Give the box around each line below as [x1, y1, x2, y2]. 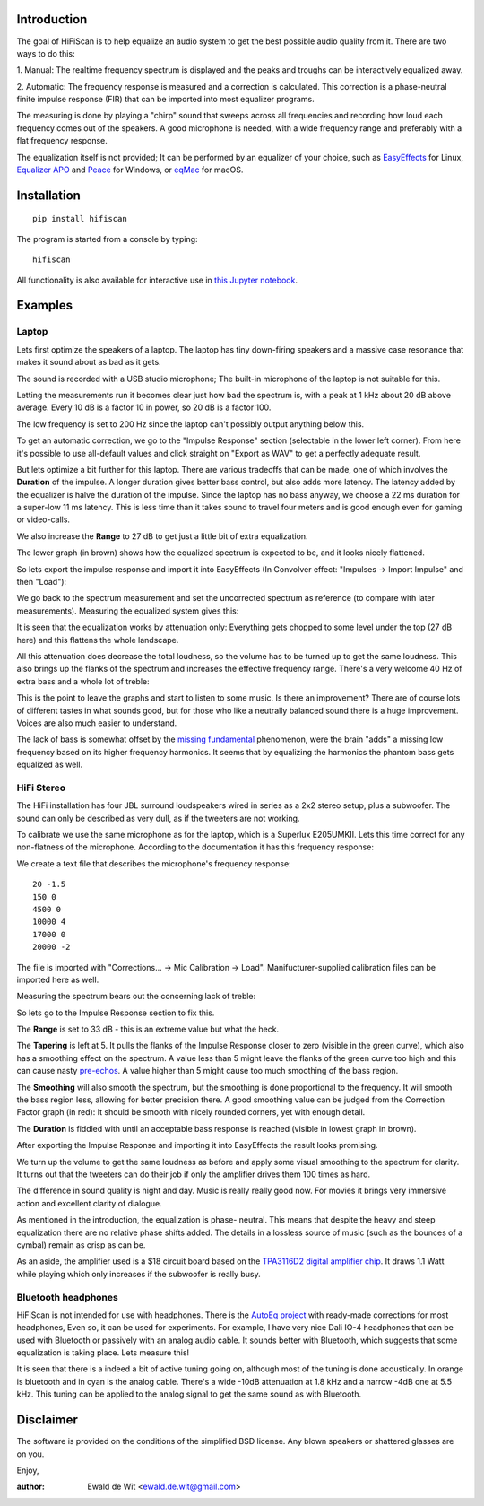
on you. [16, 1449, 45, 1459]
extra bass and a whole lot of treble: [16, 675, 150, 686]
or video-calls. [16, 514, 71, 525]
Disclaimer [16, 1413, 78, 1428]
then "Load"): [16, 577, 67, 588]
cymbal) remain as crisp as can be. [16, 1239, 146, 1250]
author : [16, 1481, 45, 1493]
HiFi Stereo [16, 781, 66, 794]
